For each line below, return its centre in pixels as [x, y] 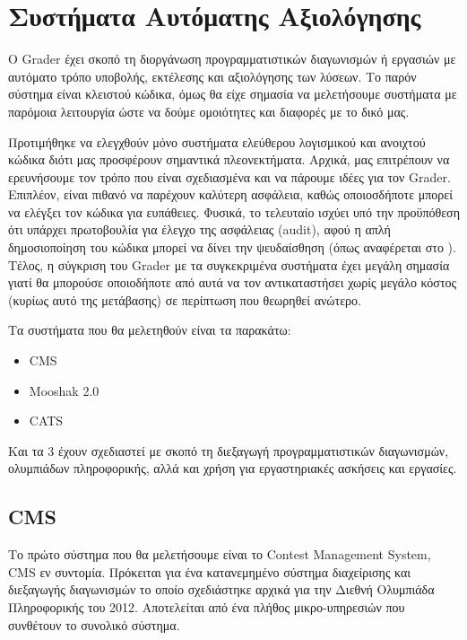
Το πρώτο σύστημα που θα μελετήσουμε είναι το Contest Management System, [220, 554]
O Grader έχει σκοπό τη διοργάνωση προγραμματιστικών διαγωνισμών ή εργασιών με [232, 59]
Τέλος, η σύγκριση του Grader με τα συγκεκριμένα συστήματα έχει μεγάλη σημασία [229, 264]
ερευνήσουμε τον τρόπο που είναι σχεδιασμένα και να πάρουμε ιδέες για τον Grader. [229, 176]
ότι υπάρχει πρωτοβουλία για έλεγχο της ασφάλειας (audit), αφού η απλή [199, 229]
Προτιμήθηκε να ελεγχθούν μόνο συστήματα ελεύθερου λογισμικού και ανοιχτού [217, 141]
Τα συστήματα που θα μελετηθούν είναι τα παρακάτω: [150, 330]
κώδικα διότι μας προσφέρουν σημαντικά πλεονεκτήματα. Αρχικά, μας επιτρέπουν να [229, 159]
